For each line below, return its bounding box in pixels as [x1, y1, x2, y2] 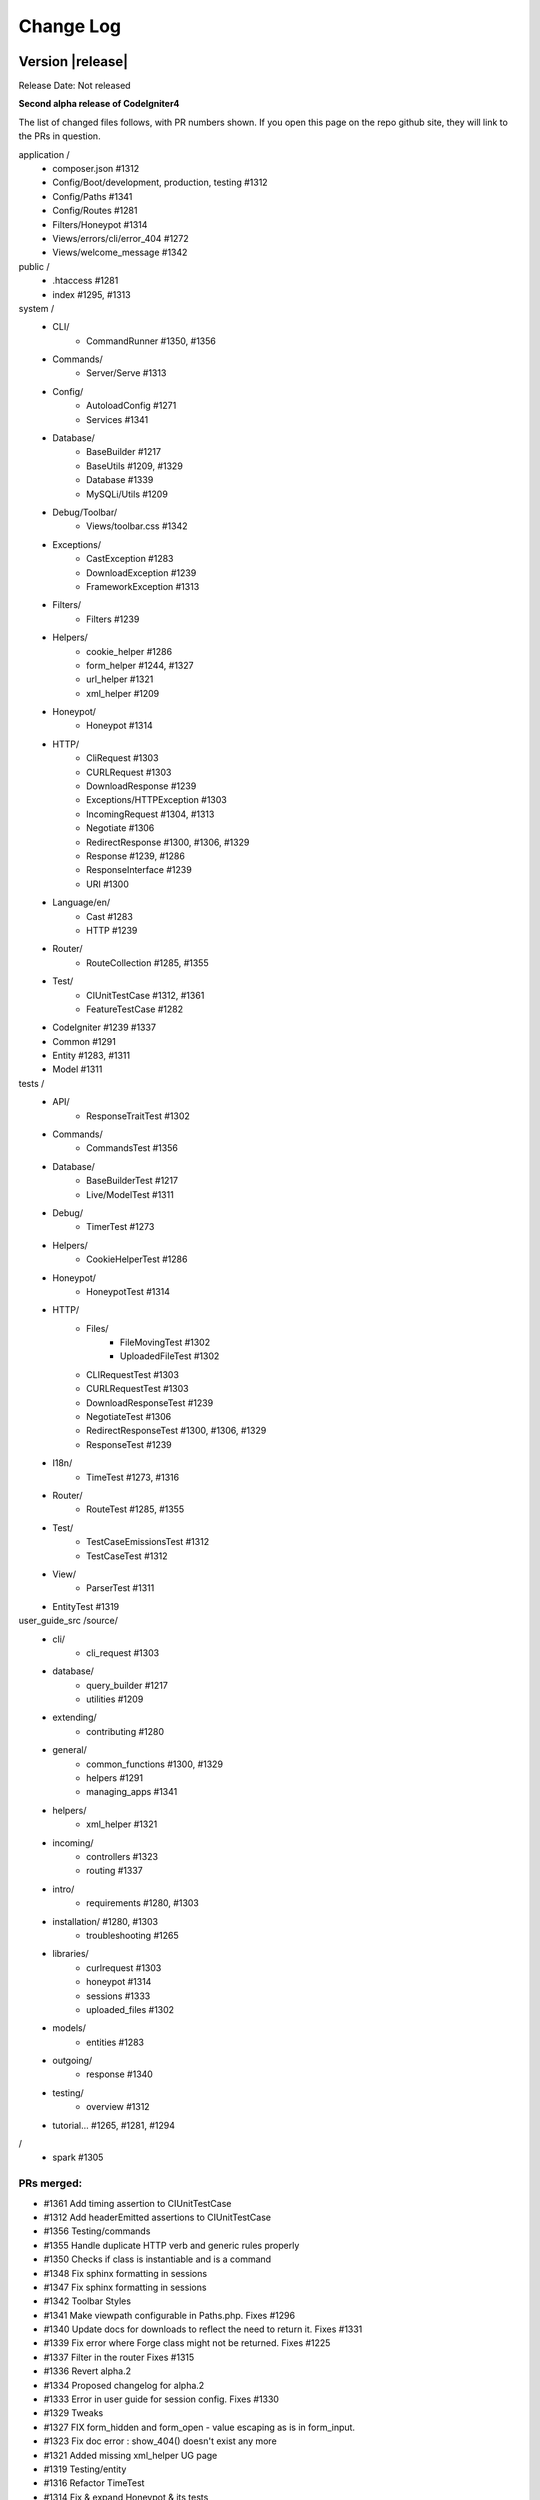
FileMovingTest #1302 [120, 1336, 210, 1349]
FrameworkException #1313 [86, 580, 200, 592]
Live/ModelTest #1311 [86, 1188, 174, 1200]
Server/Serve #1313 [86, 367, 167, 379]
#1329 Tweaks [43, 2407, 104, 2419]
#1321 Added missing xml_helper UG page [43, 2449, 218, 2461]
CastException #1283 [86, 553, 174, 565]
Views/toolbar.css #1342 [86, 520, 188, 532]
